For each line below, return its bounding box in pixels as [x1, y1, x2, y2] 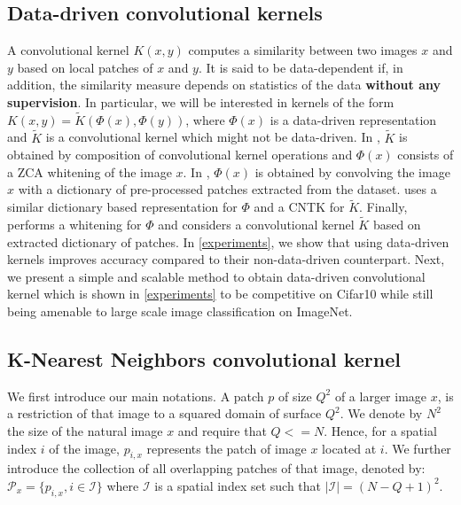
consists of [397, 145, 454, 164]
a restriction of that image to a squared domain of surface [7, 404, 322, 423]
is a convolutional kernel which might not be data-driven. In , [45, 128, 380, 146]
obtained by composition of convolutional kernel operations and [7, 145, 353, 164]
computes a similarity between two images [188, 41, 418, 59]
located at [322, 439, 377, 457]
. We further [384, 439, 451, 457]
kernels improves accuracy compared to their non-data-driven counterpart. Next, [7, 250, 445, 268]
